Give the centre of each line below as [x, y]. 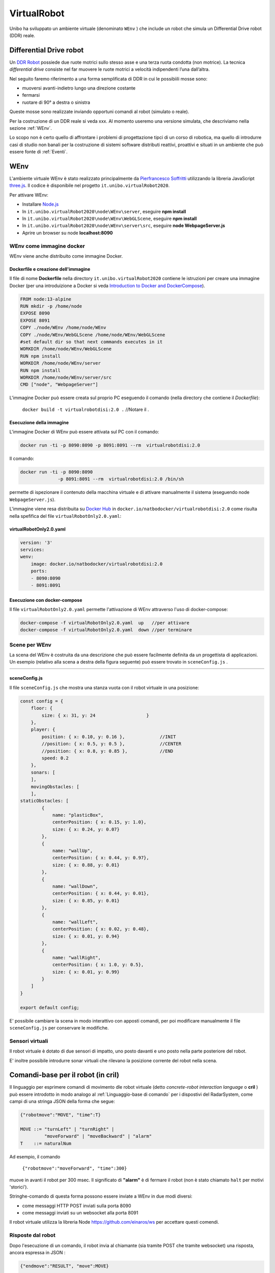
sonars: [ [43, 772]
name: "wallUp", [73, 851]
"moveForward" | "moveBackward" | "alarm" [98, 1136]
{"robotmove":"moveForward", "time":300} [75, 1168]
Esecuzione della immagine [39, 422]
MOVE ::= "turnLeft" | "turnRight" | [67, 1129]
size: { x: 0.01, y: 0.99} [86, 972]
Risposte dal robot [33, 1235]
